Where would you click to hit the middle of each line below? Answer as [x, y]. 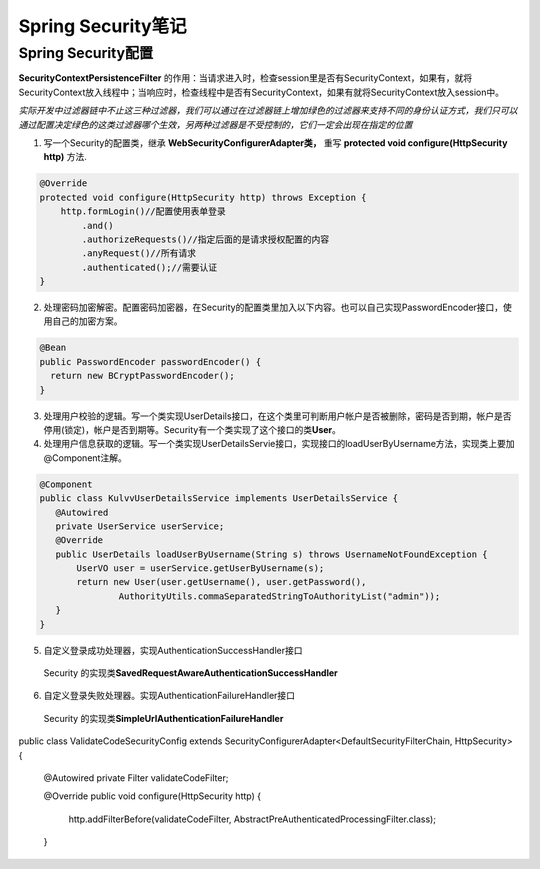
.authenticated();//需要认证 [149, 267]
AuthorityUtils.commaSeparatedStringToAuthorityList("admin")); [279, 596]
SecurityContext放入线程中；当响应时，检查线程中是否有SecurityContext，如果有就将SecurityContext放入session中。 [261, 92]
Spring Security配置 [86, 53]
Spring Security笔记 [102, 26]
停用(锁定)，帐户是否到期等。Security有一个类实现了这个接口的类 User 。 [192, 429]
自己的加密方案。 [87, 321]
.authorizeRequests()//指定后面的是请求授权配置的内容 [205, 239]
